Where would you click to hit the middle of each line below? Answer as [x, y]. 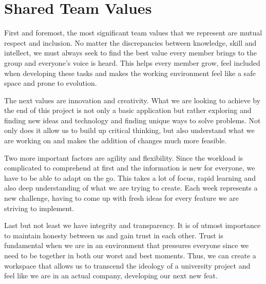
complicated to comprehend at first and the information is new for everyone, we [130, 168]
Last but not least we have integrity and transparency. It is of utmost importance [132, 225]
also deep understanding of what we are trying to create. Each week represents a [131, 188]
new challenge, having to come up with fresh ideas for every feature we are [121, 198]
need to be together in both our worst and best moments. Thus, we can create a [130, 255]
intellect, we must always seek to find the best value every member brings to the [130, 53]
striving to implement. [39, 208]
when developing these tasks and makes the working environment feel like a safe [130, 73]
